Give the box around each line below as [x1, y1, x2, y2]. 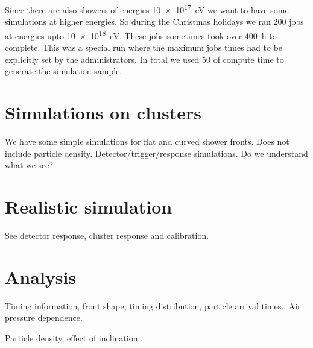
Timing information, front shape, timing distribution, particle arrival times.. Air [5, 299, 301, 312]
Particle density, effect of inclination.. [5, 331, 143, 344]
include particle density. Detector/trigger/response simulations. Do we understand [5, 147, 308, 159]
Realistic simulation [5, 194, 172, 218]
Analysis [5, 264, 77, 289]
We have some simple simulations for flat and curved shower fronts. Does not [5, 135, 289, 147]
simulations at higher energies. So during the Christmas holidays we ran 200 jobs [5, 15, 304, 28]
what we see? [5, 159, 54, 171]
